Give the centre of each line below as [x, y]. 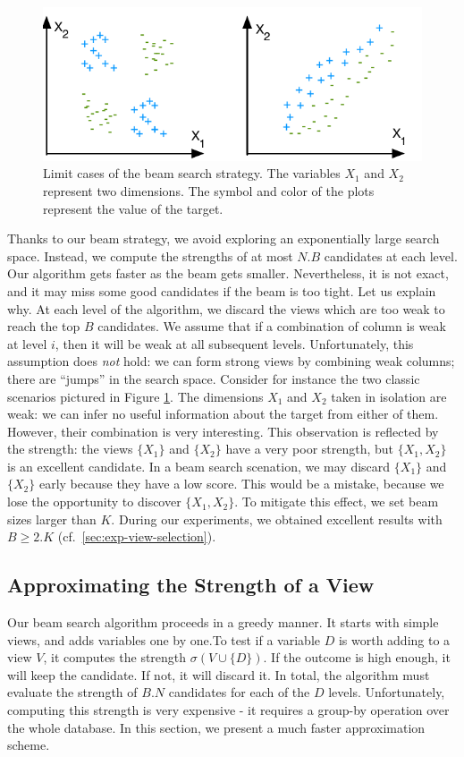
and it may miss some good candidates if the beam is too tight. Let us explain [222, 290]
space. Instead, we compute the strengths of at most [150, 255]
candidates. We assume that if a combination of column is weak [272, 326]
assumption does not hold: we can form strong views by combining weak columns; [231, 361]
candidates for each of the [239, 692]
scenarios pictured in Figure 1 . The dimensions [135, 396]
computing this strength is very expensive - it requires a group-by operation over [228, 710]
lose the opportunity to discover [94, 502]
